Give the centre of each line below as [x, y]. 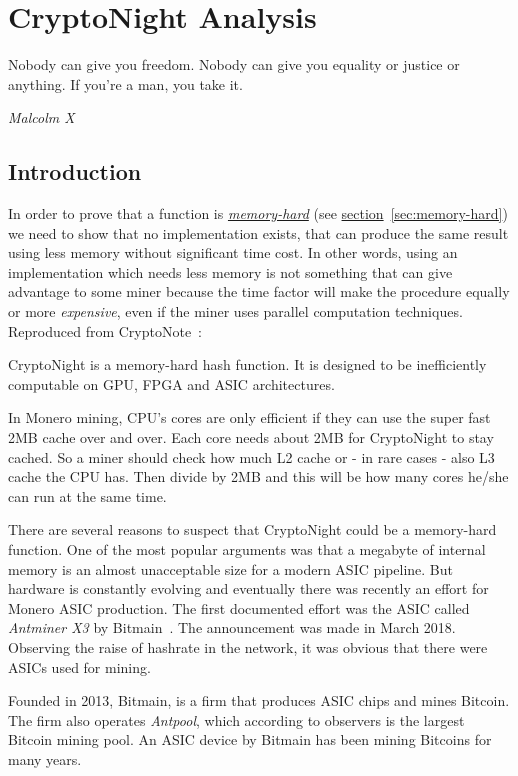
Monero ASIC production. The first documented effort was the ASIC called [239, 607]
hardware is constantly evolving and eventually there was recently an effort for [248, 588]
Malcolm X [41, 117]
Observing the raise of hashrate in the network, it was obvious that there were [248, 646]
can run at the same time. [87, 495]
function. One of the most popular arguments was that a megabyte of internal [247, 549]
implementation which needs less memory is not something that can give [230, 271]
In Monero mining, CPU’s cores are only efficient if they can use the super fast [249, 417]
